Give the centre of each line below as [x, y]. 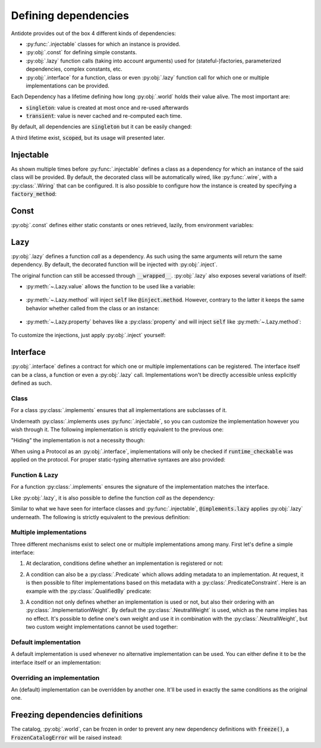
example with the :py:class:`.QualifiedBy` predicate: [89, 591]
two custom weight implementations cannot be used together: [102, 627]
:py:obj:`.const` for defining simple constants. [81, 52]
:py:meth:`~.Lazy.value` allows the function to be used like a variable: [111, 286]
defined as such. [32, 383]
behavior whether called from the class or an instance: [93, 308]
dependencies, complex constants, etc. [74, 69]
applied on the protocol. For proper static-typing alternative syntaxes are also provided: [118, 460]
